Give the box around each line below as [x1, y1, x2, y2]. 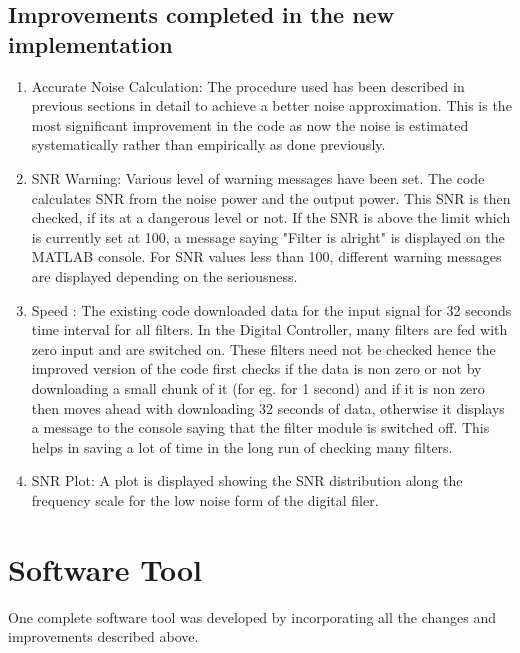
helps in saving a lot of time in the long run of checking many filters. [31, 436, 453, 457]
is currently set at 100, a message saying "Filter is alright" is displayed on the [31, 226, 505, 247]
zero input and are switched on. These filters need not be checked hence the [31, 338, 496, 359]
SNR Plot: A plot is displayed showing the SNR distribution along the [31, 470, 463, 491]
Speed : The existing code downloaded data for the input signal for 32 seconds [31, 299, 512, 320]
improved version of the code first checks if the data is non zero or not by [31, 358, 482, 379]
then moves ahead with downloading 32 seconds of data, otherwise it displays [31, 397, 505, 418]
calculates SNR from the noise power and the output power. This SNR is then [31, 187, 511, 208]
